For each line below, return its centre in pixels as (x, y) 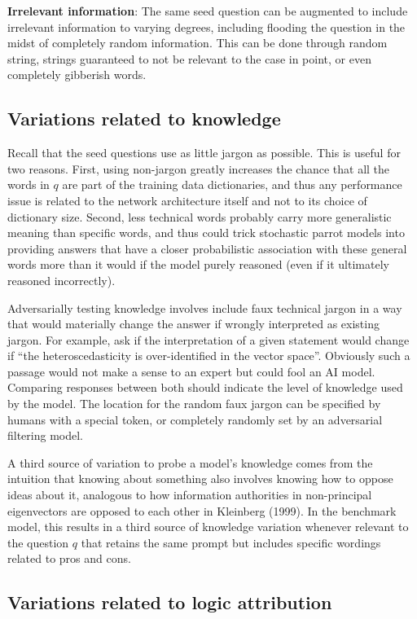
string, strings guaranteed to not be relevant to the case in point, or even (189, 58)
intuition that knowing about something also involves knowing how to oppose (200, 479)
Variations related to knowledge (144, 119)
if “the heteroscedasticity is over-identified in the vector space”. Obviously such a (209, 356)
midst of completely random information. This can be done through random (198, 43)
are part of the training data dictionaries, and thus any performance (232, 184)
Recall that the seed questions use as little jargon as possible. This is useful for (204, 153)
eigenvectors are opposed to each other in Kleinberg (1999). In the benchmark (202, 510)
